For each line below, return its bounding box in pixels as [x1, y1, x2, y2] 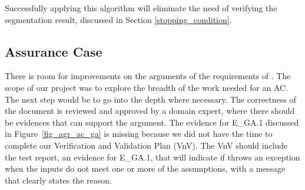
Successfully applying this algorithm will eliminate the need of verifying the [5, 2, 277, 14]
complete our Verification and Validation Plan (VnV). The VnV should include [5, 139, 288, 151]
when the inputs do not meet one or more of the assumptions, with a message [5, 162, 286, 175]
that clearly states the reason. [5, 173, 112, 186]
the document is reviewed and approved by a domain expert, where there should [5, 104, 295, 117]
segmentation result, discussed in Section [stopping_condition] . [5, 13, 232, 25]
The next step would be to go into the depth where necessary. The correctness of [5, 93, 296, 105]
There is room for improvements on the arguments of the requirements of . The [5, 70, 291, 82]
